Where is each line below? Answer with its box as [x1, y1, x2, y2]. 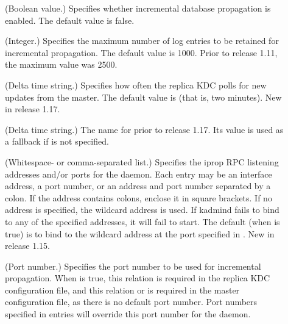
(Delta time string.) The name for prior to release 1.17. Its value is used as [5, 123, 284, 135]
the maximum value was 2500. [5, 58, 118, 71]
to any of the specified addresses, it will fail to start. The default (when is [5, 215, 280, 228]
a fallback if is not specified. [5, 135, 109, 148]
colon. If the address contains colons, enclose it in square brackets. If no [5, 191, 272, 204]
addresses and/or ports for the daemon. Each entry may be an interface [5, 167, 272, 180]
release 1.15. [5, 239, 50, 252]
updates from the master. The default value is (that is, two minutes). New [5, 90, 282, 103]
